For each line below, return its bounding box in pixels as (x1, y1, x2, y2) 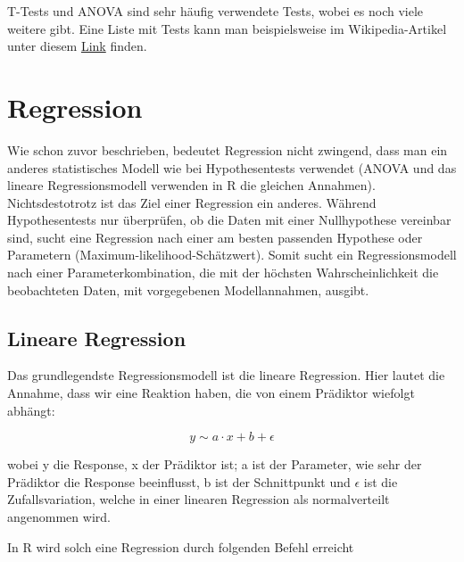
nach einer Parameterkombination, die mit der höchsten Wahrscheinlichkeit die (7, 263, 439, 282)
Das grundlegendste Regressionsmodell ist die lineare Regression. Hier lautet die (7, 366, 445, 384)
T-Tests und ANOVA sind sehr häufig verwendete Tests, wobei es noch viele (7, 2, 424, 20)
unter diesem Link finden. (7, 37, 147, 55)
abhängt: (7, 401, 55, 419)
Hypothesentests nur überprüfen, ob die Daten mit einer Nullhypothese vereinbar (7, 211, 452, 229)
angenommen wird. (7, 508, 111, 526)
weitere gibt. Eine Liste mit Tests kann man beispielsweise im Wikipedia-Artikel (7, 19, 447, 37)
